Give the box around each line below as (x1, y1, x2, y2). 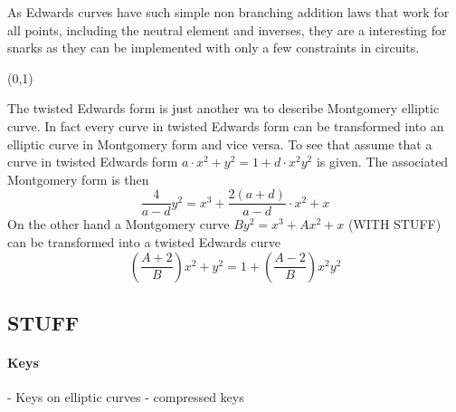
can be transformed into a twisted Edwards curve (7, 233, 280, 251)
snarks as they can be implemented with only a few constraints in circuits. (7, 38, 420, 57)
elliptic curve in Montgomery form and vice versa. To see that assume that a (7, 134, 432, 153)
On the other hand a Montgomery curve (7, 215, 230, 234)
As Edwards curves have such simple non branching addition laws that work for (7, 3, 450, 21)
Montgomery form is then (7, 169, 149, 188)
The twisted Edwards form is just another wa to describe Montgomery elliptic (7, 99, 440, 118)
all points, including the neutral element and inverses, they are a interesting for (7, 20, 447, 39)
